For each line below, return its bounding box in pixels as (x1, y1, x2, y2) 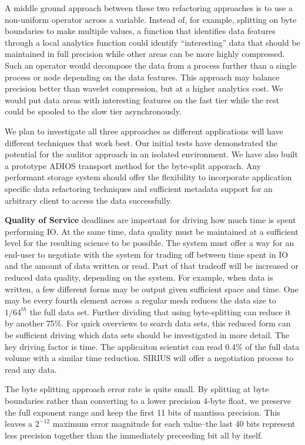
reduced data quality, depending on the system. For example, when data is (5, 271, 273, 284)
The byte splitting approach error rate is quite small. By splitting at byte (5, 383, 269, 395)
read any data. (5, 363, 57, 375)
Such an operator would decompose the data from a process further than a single (5, 59, 297, 71)
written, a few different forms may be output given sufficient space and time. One (5, 282, 299, 295)
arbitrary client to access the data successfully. (5, 194, 172, 206)
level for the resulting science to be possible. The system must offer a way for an (5, 237, 294, 249)
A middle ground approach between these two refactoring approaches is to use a (5, 2, 293, 14)
